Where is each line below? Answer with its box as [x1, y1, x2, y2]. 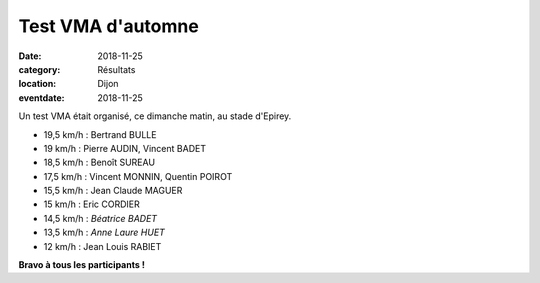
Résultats [97, 63, 136, 75]
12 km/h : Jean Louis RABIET [43, 240, 162, 252]
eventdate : [18, 91, 65, 104]
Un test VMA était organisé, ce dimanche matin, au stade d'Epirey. [18, 110, 292, 122]
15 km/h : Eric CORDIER [43, 198, 140, 210]
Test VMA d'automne [18, 15, 199, 37]
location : [18, 78, 57, 90]
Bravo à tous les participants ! [18, 259, 145, 271]
